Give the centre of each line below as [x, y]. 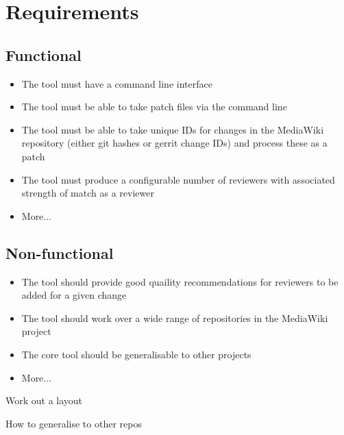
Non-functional [60, 252]
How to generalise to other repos [74, 423]
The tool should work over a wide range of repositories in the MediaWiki [175, 318]
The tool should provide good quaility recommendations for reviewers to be [180, 281]
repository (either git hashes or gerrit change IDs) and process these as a [174, 143]
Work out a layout [44, 400]
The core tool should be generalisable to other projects [136, 354]
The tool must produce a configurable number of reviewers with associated [178, 179]
